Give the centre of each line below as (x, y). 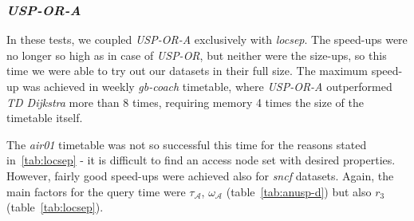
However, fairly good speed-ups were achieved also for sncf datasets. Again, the (200, 175)
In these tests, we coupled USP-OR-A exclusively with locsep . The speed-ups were (207, 39)
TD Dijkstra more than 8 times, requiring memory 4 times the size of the (185, 102)
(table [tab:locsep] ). (55, 207)
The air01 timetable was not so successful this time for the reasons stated (187, 144)
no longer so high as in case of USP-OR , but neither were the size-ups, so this (197, 55)
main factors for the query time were (96, 191)
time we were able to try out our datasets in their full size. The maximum (187, 71)
